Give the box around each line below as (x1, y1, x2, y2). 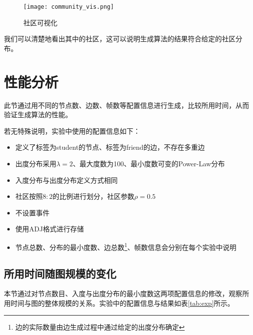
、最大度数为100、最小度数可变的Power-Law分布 (72, 158, 225, 168)
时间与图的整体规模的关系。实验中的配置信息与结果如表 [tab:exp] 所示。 (10, 298, 235, 308)
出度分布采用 (15, 158, 56, 168)
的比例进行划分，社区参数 (53, 191, 135, 201)
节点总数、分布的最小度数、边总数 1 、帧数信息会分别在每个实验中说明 (15, 240, 236, 252)
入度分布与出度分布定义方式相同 (15, 175, 118, 185)
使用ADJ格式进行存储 (15, 224, 84, 234)
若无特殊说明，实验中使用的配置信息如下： (4, 125, 140, 136)
